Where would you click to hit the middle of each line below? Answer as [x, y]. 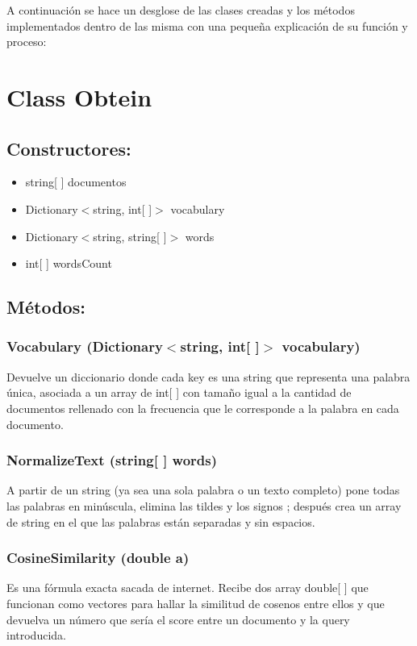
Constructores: [69, 148]
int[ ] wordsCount [69, 263]
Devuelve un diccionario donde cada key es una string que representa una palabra [208, 376]
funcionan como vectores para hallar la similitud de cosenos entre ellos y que [196, 603]
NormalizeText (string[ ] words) [112, 460]
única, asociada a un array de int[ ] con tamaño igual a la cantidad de [179, 392]
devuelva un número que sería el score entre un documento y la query [178, 619]
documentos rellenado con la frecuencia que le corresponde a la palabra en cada [203, 408]
